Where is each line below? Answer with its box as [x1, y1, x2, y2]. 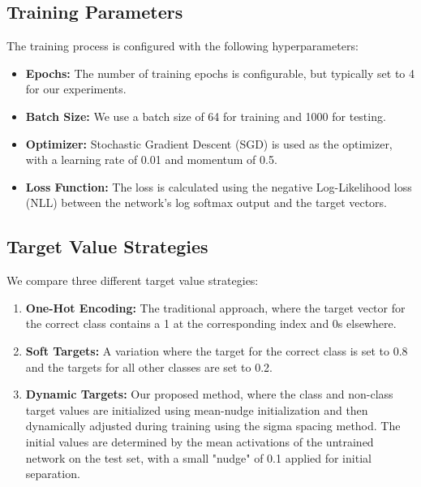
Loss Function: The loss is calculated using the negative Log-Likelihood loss [25, 178, 412, 195]
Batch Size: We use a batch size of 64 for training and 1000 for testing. [25, 107, 386, 124]
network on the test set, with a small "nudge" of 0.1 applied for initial [25, 449, 372, 466]
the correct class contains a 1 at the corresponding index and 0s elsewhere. [25, 315, 397, 332]
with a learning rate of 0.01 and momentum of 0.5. [25, 151, 277, 168]
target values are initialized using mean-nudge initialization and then [25, 401, 368, 418]
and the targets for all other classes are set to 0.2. [25, 358, 273, 375]
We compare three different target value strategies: [6, 272, 259, 289]
